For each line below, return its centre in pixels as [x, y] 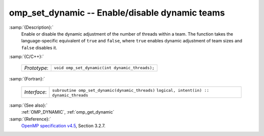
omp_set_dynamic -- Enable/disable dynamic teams [117, 13]
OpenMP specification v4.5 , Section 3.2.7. [63, 126]
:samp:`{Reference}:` [30, 119]
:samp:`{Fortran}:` [27, 78]
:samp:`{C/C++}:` [26, 57]
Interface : [35, 92]
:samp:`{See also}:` [28, 105]
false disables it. [39, 48]
